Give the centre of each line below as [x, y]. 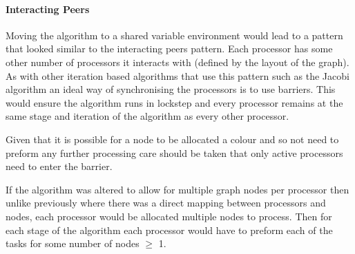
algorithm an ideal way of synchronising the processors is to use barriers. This [171, 89]
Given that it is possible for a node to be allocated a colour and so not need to [172, 139]
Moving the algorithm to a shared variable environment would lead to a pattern [174, 35]
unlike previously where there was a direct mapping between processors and [166, 203]
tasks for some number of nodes [73, 243]
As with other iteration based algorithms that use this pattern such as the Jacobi [177, 75]
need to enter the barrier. [59, 166]
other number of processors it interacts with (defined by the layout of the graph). [177, 62]
